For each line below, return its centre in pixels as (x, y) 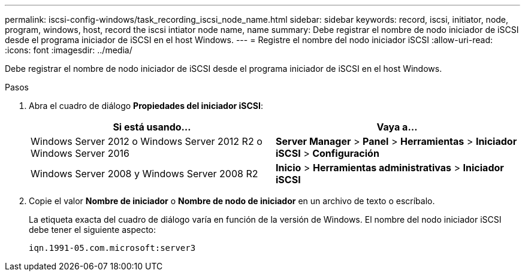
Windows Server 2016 (80, 153)
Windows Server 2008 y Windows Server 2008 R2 (144, 174)
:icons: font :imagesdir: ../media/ (69, 50)
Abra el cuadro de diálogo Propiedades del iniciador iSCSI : (146, 106)
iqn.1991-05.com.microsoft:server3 (112, 248)
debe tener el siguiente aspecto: (93, 230)
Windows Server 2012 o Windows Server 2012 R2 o (147, 141)
